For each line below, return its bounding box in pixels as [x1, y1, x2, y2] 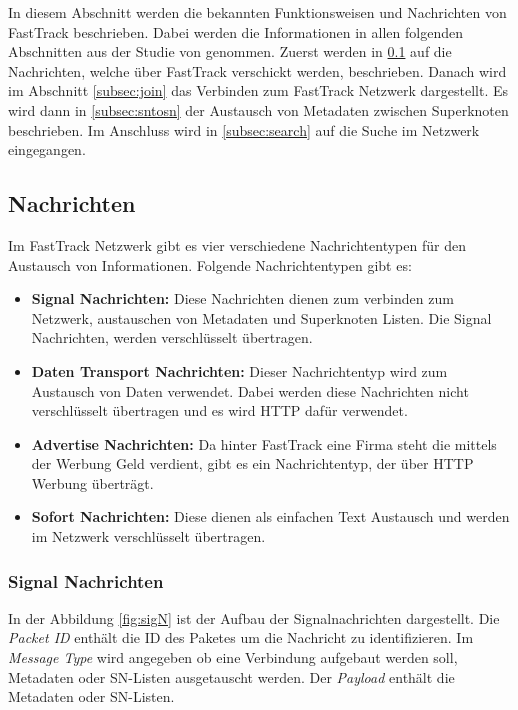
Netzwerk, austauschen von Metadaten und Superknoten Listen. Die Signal [31, 307, 492, 328]
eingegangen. [8, 139, 86, 160]
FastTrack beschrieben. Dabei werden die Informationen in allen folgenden [8, 21, 463, 42]
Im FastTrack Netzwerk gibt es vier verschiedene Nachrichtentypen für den [8, 234, 466, 255]
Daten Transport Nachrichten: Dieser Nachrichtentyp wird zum [31, 360, 448, 381]
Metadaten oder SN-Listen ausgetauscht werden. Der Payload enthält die [8, 666, 455, 687]
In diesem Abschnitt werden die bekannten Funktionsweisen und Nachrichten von [8, 2, 507, 22]
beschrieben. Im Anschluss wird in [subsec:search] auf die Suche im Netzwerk [8, 119, 480, 140]
